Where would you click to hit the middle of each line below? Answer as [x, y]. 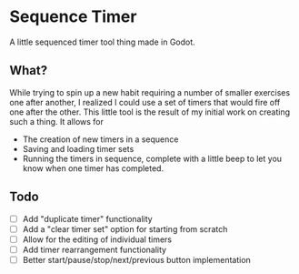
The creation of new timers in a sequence [100, 139]
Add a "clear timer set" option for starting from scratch [125, 228]
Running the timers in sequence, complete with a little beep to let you [152, 158]
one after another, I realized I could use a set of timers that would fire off [145, 102]
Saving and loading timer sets [78, 148]
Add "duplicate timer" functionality [87, 218]
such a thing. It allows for [57, 121]
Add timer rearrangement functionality [94, 249]
